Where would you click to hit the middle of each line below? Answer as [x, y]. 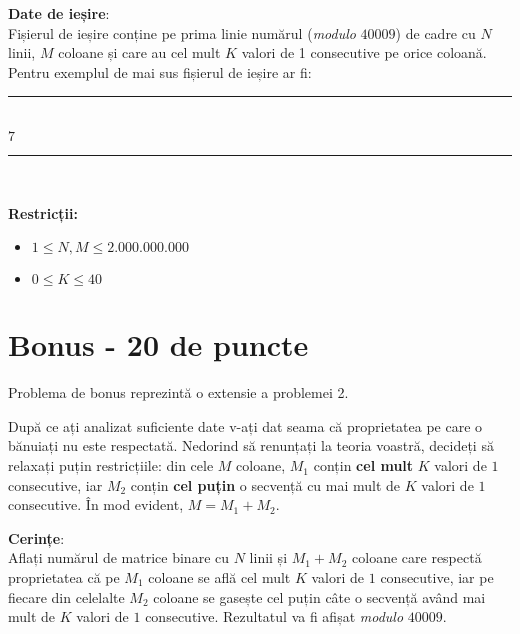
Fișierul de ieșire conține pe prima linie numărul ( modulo [182, 32]
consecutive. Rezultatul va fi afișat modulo [274, 616]
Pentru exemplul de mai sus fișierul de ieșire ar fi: [160, 71]
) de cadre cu [435, 32]
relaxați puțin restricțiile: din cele [111, 465]
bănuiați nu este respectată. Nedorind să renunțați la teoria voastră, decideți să [251, 445]
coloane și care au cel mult [139, 52]
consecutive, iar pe [437, 577]
